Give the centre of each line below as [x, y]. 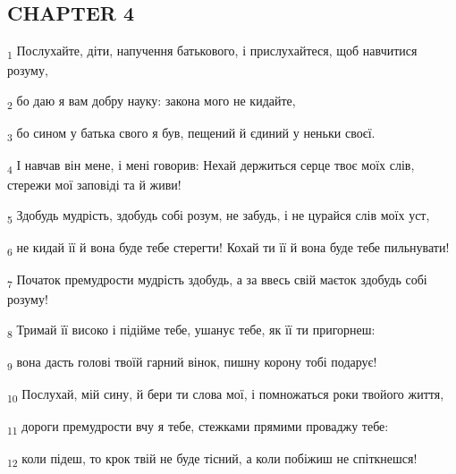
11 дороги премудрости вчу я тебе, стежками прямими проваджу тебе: [198, 427]
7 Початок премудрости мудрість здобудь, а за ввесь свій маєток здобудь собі [217, 280]
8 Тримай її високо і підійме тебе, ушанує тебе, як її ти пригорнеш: [191, 330]
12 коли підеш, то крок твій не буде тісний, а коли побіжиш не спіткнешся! [212, 460]
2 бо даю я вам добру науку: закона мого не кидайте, [152, 101]
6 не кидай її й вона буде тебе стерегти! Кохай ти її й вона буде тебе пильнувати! [228, 248]
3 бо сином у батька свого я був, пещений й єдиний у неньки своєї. [191, 134]
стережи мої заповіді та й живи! [94, 185]
